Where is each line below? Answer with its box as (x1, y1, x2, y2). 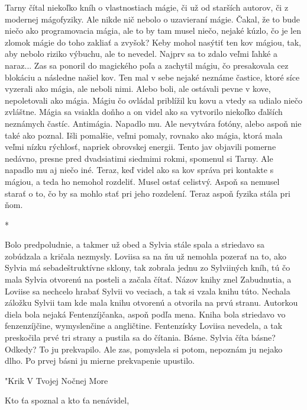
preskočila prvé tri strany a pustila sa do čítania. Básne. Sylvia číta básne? (5, 331, 276, 344)
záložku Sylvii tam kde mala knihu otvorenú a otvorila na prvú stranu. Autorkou (5, 296, 298, 309)
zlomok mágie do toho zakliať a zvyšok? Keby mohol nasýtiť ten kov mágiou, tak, (5, 36, 302, 48)
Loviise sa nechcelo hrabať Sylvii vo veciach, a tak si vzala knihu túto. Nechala (5, 284, 290, 297)
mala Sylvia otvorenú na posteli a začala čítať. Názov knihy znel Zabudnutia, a (5, 273, 292, 286)
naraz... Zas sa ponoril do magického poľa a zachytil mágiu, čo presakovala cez (5, 59, 289, 71)
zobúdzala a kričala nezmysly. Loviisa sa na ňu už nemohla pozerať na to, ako (5, 249, 287, 262)
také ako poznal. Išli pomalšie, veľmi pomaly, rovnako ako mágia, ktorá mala (5, 129, 283, 141)
